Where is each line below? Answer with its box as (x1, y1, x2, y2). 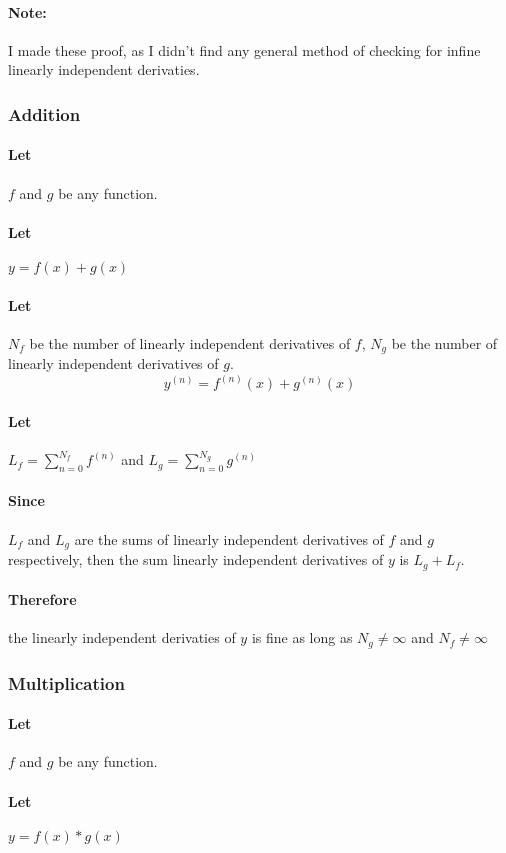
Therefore (8, 589, 77, 610)
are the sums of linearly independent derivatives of (74, 528, 384, 549)
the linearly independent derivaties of (8, 627, 236, 648)
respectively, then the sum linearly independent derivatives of (8, 549, 384, 570)
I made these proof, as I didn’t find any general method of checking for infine (8, 39, 481, 60)
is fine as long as (251, 627, 353, 648)
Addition (8, 101, 81, 126)
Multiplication (8, 670, 125, 695)
